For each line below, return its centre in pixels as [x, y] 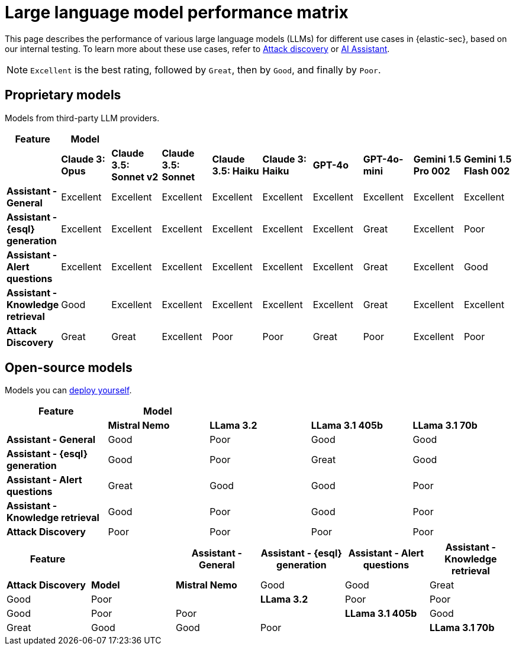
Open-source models [69, 368]
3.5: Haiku [236, 171]
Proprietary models [63, 95]
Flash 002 [487, 171]
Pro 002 [432, 171]
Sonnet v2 [135, 177]
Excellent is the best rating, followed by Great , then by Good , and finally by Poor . [206, 69]
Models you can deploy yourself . [68, 390]
